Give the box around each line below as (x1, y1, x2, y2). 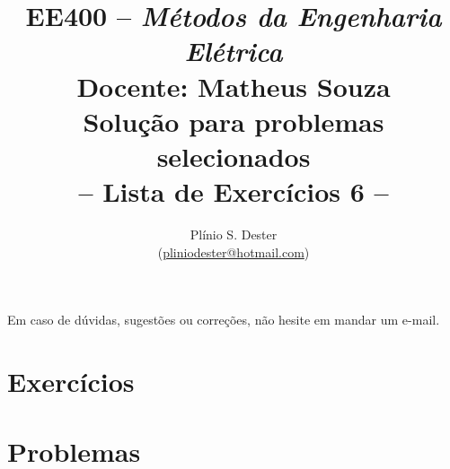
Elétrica (184, 32, 283, 70)
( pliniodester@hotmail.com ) (157, 242, 310, 261)
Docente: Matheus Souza (76, 67, 391, 104)
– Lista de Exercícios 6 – (78, 173, 389, 210)
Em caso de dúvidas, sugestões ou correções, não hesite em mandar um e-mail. (7, 310, 440, 329)
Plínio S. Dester (190, 225, 278, 244)
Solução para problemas (83, 102, 384, 139)
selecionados (156, 137, 311, 174)
